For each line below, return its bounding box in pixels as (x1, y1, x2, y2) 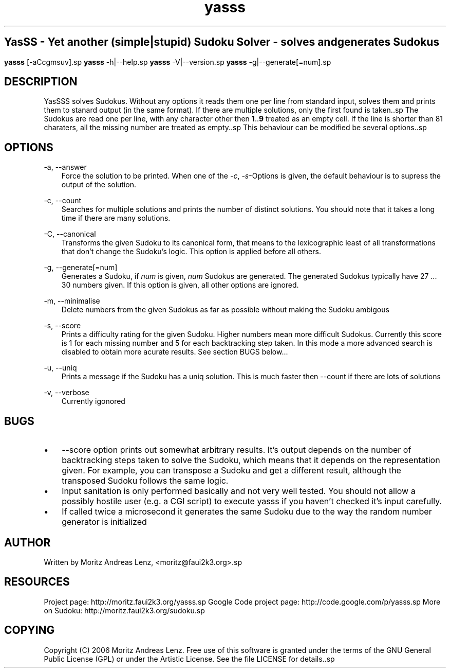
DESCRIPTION (4, 75, 78, 89)
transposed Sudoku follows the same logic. (62, 475, 229, 486)
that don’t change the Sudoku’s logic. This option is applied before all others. (61, 247, 321, 256)
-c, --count (44, 196, 82, 205)
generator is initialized (62, 517, 147, 527)
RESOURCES (4, 575, 70, 589)
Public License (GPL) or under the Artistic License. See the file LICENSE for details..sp (44, 654, 335, 663)
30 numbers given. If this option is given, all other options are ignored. (61, 280, 299, 290)
